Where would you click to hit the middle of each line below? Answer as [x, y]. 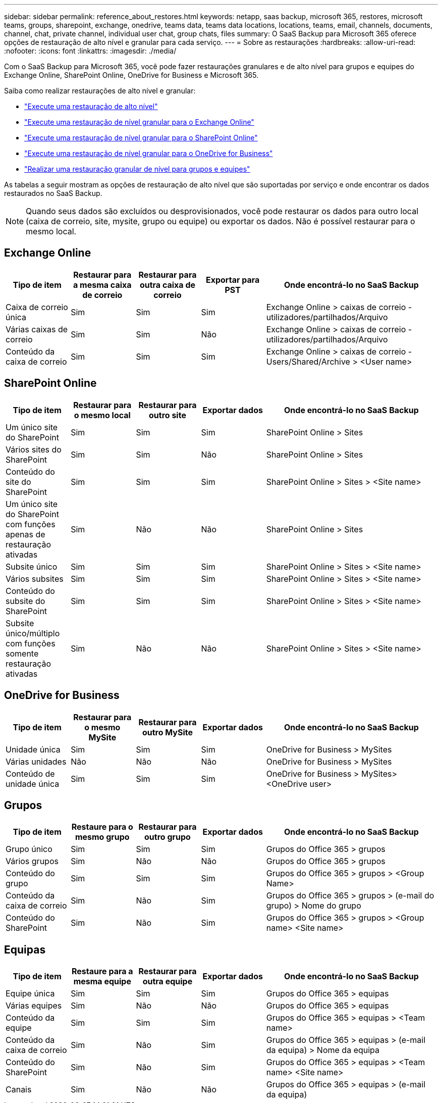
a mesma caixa [102, 285]
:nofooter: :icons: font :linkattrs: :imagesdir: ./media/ [90, 51]
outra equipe [168, 982]
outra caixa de [168, 285]
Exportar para [233, 280]
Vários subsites [35, 579]
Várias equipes [34, 1006]
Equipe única [30, 994]
